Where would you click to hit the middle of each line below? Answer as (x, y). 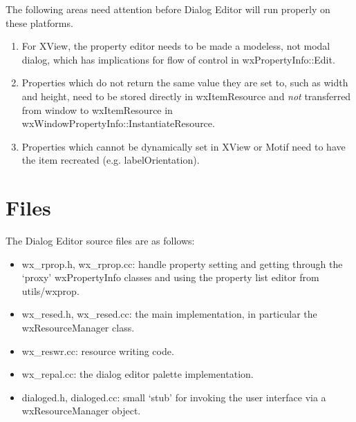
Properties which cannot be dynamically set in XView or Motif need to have (184, 146)
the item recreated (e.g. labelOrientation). (111, 160)
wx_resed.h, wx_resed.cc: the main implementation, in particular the (169, 314)
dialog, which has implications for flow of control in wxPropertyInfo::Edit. (178, 59)
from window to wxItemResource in (97, 109)
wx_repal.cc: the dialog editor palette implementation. (138, 374)
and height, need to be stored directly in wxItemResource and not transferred (186, 96)
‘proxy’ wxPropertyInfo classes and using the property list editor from (170, 277)
